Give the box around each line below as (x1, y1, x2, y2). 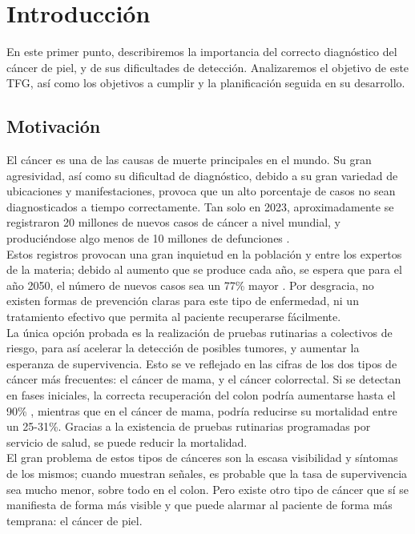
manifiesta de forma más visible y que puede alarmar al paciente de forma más (6, 496, 393, 513)
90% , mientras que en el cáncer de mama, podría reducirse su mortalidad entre (6, 402, 397, 419)
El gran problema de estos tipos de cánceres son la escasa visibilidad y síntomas (6, 449, 398, 466)
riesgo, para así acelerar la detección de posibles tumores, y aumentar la (6, 339, 360, 356)
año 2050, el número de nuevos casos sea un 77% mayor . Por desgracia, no (6, 276, 374, 293)
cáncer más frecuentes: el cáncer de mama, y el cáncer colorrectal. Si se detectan (6, 371, 401, 387)
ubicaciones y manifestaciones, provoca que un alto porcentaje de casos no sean (6, 183, 396, 199)
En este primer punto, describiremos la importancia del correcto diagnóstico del (6, 43, 397, 60)
